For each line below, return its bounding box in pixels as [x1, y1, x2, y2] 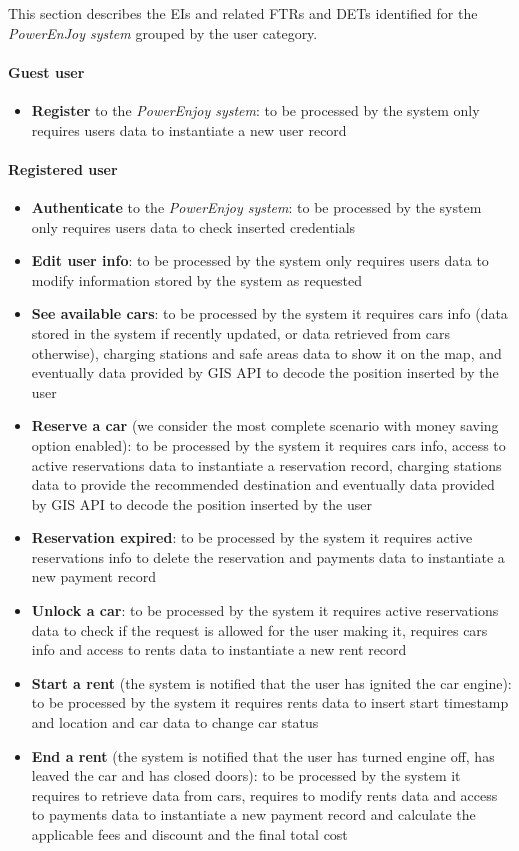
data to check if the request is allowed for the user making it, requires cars [31, 619, 488, 640]
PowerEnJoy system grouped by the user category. [8, 22, 318, 43]
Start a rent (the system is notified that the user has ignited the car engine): [31, 672, 512, 693]
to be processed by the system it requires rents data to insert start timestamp [31, 692, 509, 713]
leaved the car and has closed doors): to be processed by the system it [31, 765, 461, 786]
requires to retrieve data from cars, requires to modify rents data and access [31, 784, 498, 805]
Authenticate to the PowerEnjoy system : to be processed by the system [31, 196, 482, 217]
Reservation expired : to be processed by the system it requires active [31, 527, 473, 548]
